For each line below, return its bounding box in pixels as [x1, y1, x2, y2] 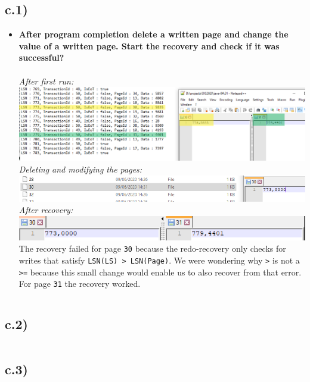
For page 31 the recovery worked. [18, 277, 141, 290]
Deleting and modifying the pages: [18, 163, 142, 176]
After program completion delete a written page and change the [18, 28, 289, 40]
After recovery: [18, 203, 73, 216]
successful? [18, 51, 64, 64]
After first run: [18, 74, 74, 87]
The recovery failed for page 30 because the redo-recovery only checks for [18, 242, 286, 255]
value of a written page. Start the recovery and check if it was [18, 39, 280, 52]
